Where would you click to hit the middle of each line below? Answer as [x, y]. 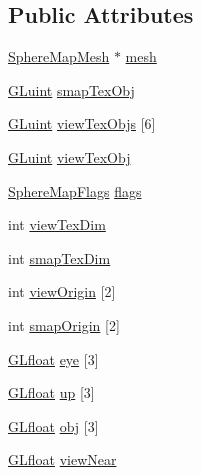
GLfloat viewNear [62, 459]
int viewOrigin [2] [62, 291]
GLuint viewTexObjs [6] [82, 123]
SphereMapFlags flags [75, 190]
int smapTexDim [59, 257]
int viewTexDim [57, 224]
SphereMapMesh [59, 56]
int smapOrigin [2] [64, 324]
